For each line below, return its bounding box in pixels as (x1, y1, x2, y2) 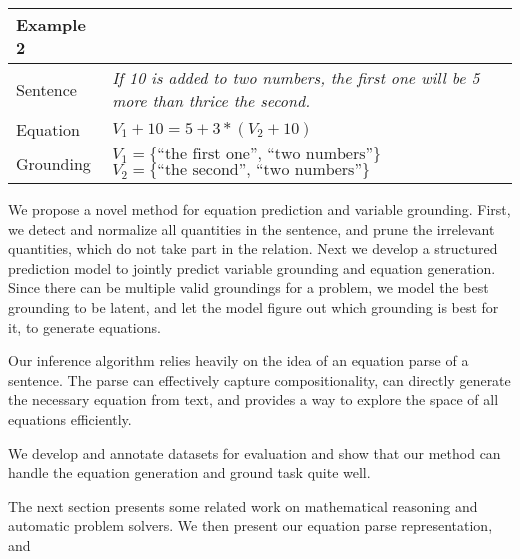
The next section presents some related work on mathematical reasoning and (8, 495, 478, 516)
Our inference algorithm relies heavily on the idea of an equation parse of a (8, 350, 469, 371)
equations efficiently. (8, 408, 132, 429)
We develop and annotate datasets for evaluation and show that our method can (8, 442, 501, 463)
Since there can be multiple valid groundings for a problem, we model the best (8, 277, 489, 298)
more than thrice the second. (112, 89, 311, 112)
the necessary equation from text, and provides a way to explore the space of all (8, 389, 499, 410)
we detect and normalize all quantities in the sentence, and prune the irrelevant (8, 218, 495, 239)
